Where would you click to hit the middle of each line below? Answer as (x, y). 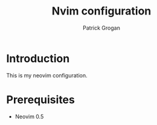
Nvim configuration (101, 11)
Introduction (38, 58)
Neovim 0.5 (29, 117)
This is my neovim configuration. (47, 75)
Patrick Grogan (101, 28)
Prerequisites (41, 99)
